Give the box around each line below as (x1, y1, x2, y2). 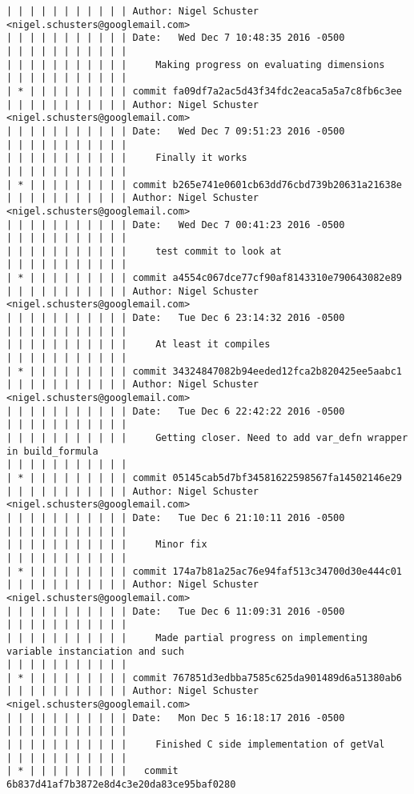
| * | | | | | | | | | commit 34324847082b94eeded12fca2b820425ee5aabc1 (6, 365, 402, 377)
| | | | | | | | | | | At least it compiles (6, 339, 271, 351)
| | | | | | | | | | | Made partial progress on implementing (6, 632, 368, 644)
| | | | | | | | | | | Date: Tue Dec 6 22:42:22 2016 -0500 (6, 405, 345, 417)
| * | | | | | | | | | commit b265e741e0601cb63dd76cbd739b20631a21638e (6, 178, 402, 190)
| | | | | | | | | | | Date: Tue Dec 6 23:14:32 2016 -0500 (6, 312, 345, 324)
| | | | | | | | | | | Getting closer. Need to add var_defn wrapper (6, 432, 408, 443)
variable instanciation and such (6, 645, 184, 657)
